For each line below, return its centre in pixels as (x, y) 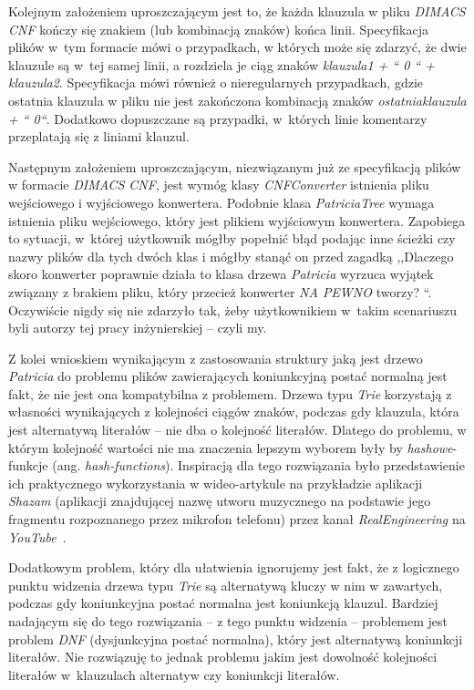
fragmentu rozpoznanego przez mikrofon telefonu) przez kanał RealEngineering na (237, 519)
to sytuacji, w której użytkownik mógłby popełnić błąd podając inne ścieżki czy (232, 238)
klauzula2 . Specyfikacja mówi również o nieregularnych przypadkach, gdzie (216, 82)
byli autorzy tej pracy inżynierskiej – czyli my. (138, 328)
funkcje (28, 465)
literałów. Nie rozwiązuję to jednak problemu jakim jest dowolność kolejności (223, 657)
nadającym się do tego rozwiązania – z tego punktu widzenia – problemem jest (228, 621)
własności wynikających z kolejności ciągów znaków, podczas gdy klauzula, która (234, 412)
